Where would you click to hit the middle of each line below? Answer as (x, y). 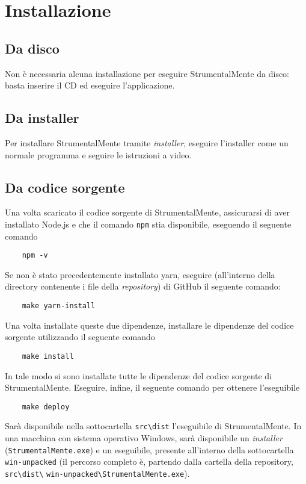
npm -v (35, 256)
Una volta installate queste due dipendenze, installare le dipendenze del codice (149, 325)
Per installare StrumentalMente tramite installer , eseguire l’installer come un (147, 142)
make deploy (46, 407)
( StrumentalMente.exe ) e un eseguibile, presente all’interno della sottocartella (149, 449)
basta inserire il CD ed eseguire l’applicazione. (90, 85)
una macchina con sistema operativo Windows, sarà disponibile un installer (144, 438)
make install (48, 356)
